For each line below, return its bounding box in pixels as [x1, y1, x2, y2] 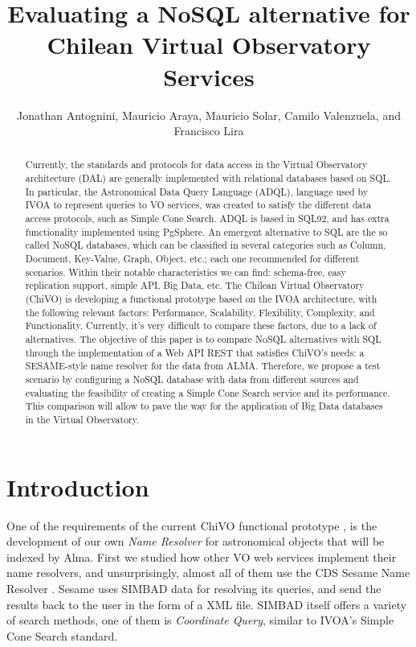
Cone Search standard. [6, 627, 118, 644]
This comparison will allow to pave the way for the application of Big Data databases [25, 399, 383, 413]
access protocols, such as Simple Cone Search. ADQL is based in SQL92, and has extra [25, 212, 389, 225]
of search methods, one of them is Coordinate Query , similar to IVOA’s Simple [6, 612, 394, 628]
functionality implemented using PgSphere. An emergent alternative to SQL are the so [25, 225, 388, 238]
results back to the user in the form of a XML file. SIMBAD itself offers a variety [6, 595, 407, 612]
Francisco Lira [173, 122, 244, 139]
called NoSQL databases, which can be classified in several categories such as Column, [25, 238, 386, 252]
